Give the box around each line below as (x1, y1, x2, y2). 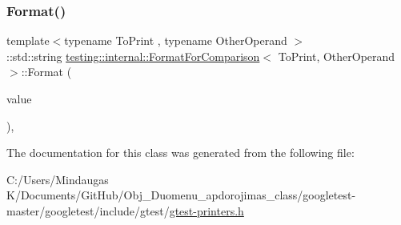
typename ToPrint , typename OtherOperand (64, 32, 287, 49)
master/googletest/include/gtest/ (6, 202, 170, 219)
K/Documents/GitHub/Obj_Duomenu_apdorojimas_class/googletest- (6, 187, 356, 203)
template (6, 32, 50, 49)
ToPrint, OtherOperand (278, 47, 395, 64)
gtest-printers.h (169, 202, 244, 219)
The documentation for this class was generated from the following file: (6, 144, 355, 161)
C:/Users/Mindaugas (6, 171, 109, 187)
